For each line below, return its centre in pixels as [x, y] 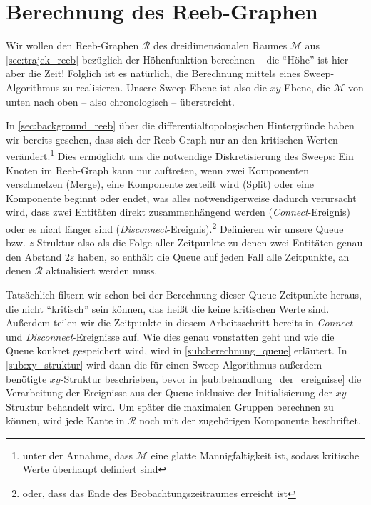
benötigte [26, 378]
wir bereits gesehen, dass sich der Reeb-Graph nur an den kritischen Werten [172, 139]
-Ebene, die [305, 87]
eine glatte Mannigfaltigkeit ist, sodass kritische [255, 455]
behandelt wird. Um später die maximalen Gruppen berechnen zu [190, 406]
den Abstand [34, 256]
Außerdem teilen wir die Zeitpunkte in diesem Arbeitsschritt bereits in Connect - [181, 322]
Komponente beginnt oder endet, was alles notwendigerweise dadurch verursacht [181, 197]
